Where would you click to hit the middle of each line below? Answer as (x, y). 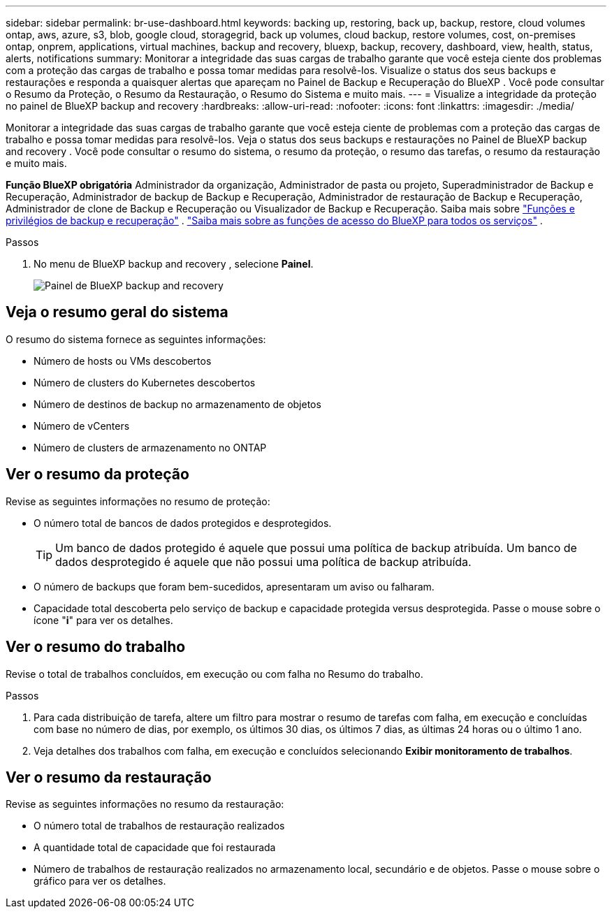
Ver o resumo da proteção (97, 474)
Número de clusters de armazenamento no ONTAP (150, 447)
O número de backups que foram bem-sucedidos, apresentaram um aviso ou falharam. (234, 586)
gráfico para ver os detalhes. (100, 881)
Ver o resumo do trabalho (96, 647)
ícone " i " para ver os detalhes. (103, 620)
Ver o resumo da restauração (109, 777)
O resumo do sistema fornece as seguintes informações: (136, 339)
